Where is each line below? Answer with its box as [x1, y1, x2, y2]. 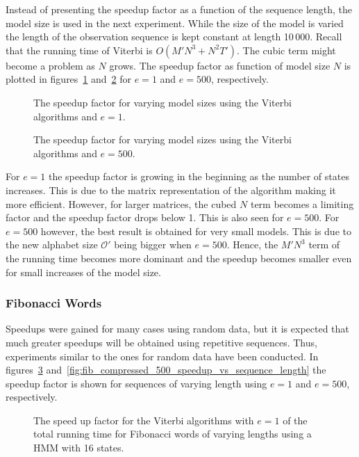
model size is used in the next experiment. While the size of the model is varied [6, 15, 344, 30]
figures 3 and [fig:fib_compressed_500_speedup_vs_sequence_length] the [6, 362, 326, 377]
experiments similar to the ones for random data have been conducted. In [6, 348, 319, 363]
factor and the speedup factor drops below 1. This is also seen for [6, 210, 284, 225]
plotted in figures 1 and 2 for [6, 72, 132, 86]
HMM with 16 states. [33, 440, 124, 455]
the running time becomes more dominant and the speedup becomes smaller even [6, 250, 352, 265]
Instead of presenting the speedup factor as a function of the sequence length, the [6, 2, 353, 16]
